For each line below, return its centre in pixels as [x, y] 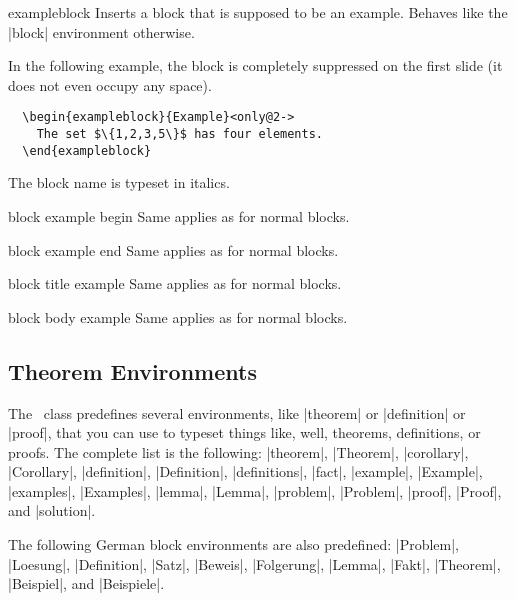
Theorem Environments [132, 370]
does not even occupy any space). [110, 84]
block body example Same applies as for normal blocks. [178, 316]
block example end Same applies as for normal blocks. [173, 249]
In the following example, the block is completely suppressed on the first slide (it [255, 65]
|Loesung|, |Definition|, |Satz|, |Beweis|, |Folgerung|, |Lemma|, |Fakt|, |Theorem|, [254, 563]
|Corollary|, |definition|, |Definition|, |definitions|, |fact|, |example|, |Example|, [245, 471]
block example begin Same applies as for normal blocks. [179, 215]
